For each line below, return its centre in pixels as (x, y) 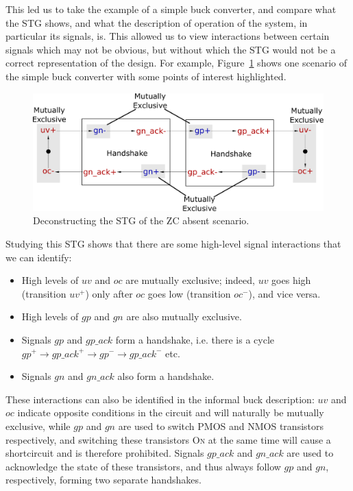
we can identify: (39, 257)
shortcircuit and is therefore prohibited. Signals (105, 453)
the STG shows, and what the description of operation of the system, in (157, 22)
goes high (291, 280)
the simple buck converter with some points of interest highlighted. (146, 76)
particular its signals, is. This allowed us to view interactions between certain (168, 36)
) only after (109, 293)
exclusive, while (38, 426)
